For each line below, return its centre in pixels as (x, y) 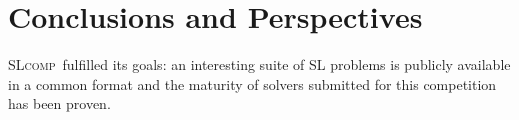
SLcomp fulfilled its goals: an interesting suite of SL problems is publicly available (259, 64)
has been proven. (59, 103)
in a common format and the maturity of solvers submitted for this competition (252, 83)
